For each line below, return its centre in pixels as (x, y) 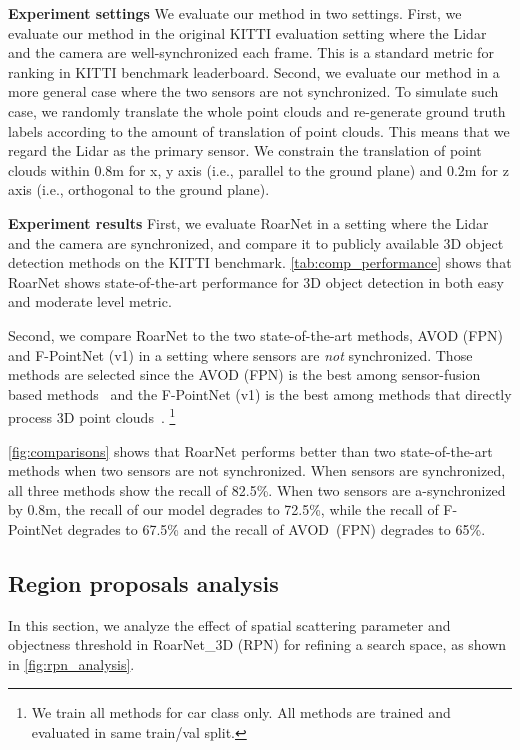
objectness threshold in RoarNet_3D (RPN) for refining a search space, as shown (257, 644)
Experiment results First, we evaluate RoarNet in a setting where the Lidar (248, 222)
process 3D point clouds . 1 (92, 415)
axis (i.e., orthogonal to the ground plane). (139, 189)
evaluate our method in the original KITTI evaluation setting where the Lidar (247, 32)
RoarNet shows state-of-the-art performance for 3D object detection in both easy (256, 281)
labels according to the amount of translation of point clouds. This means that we (259, 130)
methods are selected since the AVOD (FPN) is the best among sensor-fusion (244, 374)
